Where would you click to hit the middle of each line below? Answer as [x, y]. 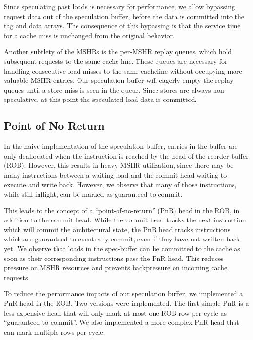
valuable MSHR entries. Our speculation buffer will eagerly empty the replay [119, 80]
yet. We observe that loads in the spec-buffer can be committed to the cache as [122, 249]
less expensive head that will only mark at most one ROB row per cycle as [115, 312]
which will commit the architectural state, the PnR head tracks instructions [117, 229]
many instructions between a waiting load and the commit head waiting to [116, 174]
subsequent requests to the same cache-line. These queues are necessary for [116, 61]
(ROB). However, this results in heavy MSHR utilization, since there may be [119, 165]
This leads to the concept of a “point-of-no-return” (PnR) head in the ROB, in [122, 210]
